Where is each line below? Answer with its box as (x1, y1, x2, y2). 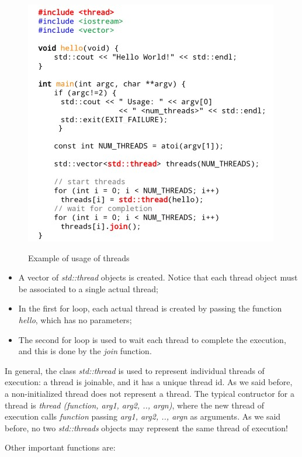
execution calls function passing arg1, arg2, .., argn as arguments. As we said (5, 410, 281, 423)
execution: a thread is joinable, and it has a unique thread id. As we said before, (5, 376, 293, 388)
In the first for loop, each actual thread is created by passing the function (18, 302, 282, 314)
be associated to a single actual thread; (18, 282, 158, 295)
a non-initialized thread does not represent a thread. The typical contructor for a (5, 387, 294, 399)
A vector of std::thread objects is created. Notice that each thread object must (18, 271, 298, 283)
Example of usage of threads (28, 251, 130, 264)
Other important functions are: (5, 441, 116, 453)
